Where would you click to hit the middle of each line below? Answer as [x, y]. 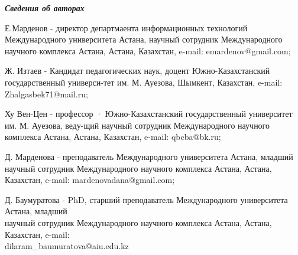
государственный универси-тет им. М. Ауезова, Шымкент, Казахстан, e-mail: [144, 82]
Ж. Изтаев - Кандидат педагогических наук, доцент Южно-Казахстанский [137, 71]
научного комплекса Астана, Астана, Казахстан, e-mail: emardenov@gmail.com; [148, 50]
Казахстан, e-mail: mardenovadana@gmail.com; [90, 180]
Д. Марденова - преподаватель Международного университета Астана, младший [149, 156]
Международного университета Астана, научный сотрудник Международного [144, 39]
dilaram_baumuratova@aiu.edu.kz [67, 246]
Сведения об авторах [45, 8]
